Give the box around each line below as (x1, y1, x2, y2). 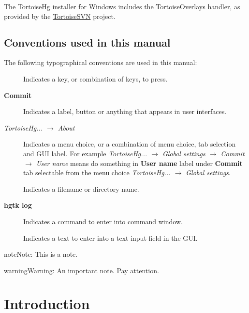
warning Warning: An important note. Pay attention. (4, 265, 159, 275)
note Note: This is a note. (4, 249, 78, 259)
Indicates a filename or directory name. (23, 183, 139, 194)
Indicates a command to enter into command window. (23, 216, 183, 226)
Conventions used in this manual (4, 34, 171, 49)
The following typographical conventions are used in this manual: (4, 57, 197, 67)
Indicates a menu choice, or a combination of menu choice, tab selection (23, 139, 236, 149)
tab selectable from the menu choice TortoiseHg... (23, 167, 171, 178)
